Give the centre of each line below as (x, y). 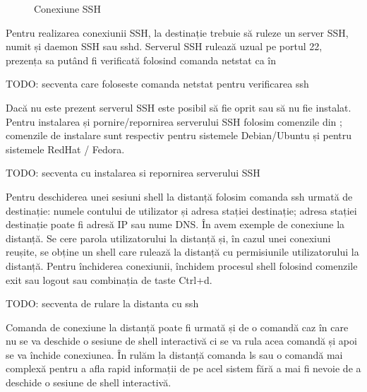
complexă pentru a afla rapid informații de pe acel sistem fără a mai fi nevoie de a (183, 368)
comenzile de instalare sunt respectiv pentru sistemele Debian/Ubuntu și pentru (179, 135)
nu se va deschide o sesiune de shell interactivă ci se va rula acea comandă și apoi (181, 341)
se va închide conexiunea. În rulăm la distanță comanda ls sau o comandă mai (174, 354)
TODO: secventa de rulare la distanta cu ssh (102, 303)
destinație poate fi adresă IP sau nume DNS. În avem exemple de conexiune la (175, 224)
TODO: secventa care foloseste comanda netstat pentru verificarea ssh (157, 84)
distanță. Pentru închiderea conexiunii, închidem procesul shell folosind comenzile (182, 265)
